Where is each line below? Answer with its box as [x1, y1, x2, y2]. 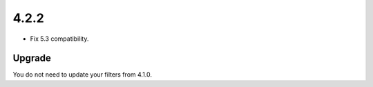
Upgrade [12, 52, 52, 64]
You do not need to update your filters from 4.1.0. [12, 70, 152, 79]
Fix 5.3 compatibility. [30, 35, 89, 43]
